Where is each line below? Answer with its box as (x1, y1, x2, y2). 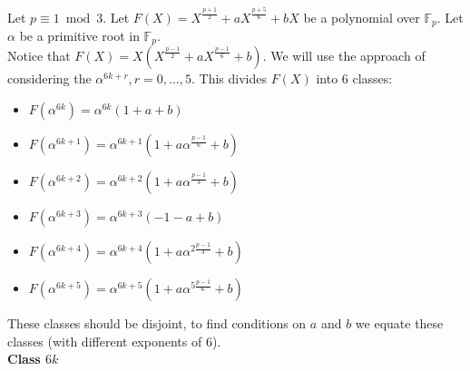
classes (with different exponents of (7, 331, 202, 350)
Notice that (7, 46, 71, 65)
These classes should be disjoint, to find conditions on (7, 314, 307, 333)
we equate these (355, 314, 444, 333)
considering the (7, 69, 92, 88)
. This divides (191, 69, 267, 88)
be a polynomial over (303, 7, 420, 26)
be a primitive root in (19, 25, 140, 44)
